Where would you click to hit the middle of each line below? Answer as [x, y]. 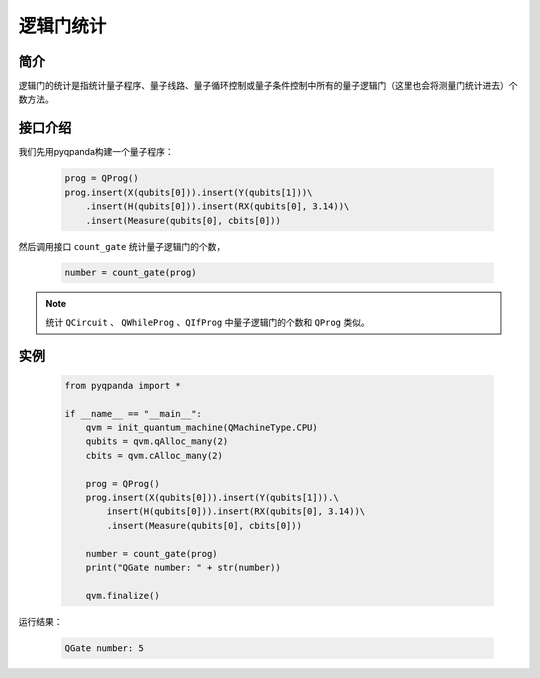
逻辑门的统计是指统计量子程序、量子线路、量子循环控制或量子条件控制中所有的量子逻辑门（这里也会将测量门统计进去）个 [268, 86]
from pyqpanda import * [123, 385]
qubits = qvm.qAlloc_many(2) [157, 441]
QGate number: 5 [104, 648]
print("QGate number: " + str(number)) [183, 567]
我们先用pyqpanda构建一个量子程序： [96, 152]
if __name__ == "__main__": [133, 413]
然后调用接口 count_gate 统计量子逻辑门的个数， [122, 246]
